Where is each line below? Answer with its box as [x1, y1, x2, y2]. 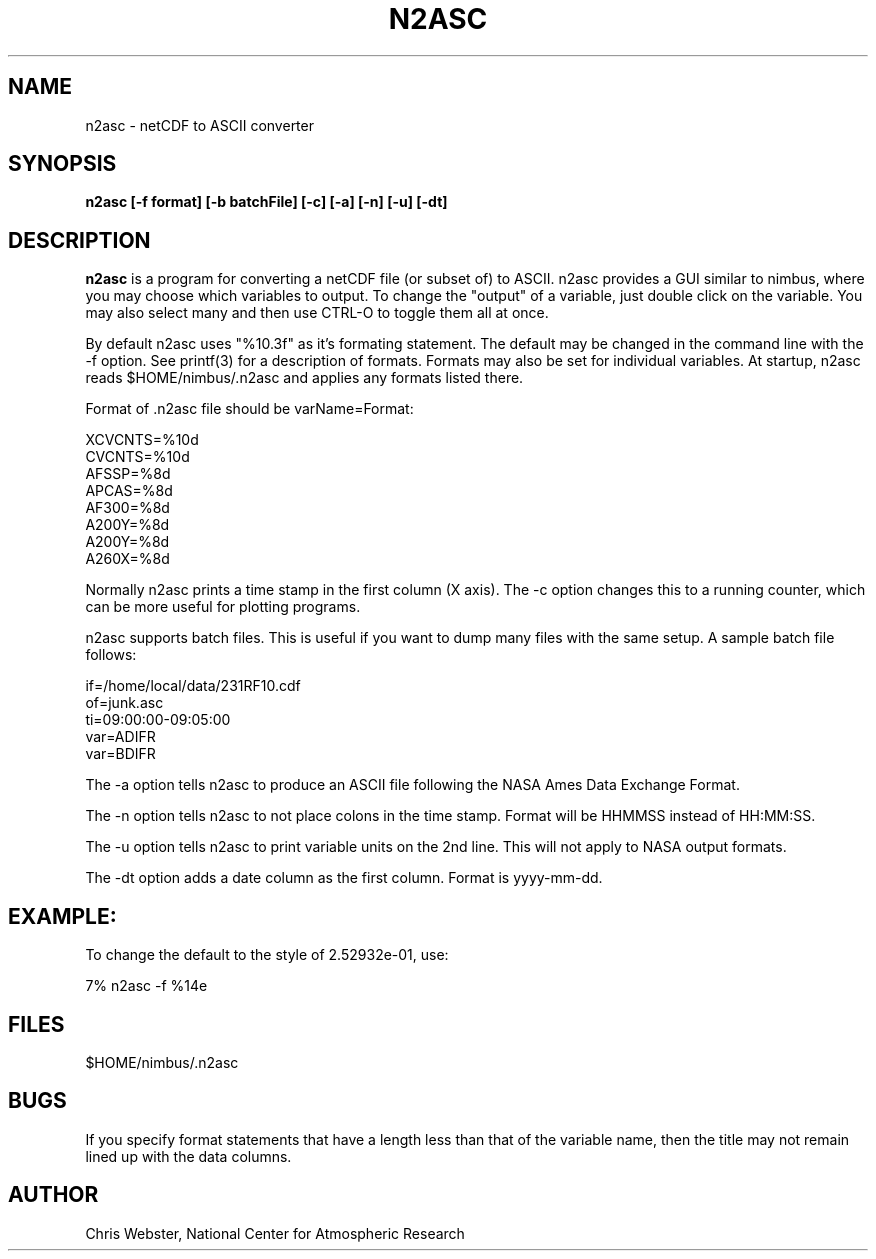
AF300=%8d [85, 499, 170, 517]
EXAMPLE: [8, 903, 117, 929]
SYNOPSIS [8, 151, 117, 177]
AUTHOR [8, 1182, 99, 1208]
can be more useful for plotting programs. [85, 598, 361, 616]
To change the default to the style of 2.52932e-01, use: [85, 946, 449, 964]
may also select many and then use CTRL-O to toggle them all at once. [85, 304, 549, 322]
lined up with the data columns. [85, 1147, 292, 1165]
